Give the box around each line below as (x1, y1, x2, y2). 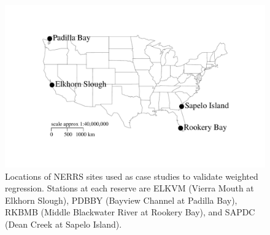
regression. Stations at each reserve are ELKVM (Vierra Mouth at (5, 182, 254, 195)
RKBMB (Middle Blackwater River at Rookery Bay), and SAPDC (5, 206, 255, 218)
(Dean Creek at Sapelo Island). (5, 217, 122, 230)
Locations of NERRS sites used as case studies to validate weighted (5, 169, 258, 182)
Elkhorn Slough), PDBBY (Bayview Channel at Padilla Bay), (5, 193, 237, 206)
